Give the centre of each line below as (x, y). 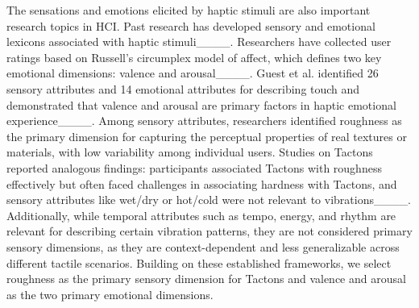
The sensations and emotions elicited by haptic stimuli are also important (189, 10)
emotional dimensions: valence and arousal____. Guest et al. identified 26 (193, 73)
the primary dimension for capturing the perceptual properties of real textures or (207, 136)
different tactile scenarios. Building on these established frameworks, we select (199, 262)
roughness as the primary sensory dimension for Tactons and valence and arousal (206, 279)
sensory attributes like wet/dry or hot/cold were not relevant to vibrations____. (209, 200)
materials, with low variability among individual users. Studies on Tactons (190, 152)
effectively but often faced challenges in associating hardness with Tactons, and (202, 183)
